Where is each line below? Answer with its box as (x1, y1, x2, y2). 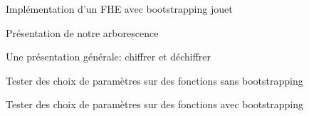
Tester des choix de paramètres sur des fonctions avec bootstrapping (6, 97, 303, 112)
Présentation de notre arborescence (6, 25, 159, 40)
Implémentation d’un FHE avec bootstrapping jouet (6, 1, 233, 16)
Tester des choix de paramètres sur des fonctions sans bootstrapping (6, 73, 303, 88)
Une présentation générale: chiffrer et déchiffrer (6, 49, 211, 64)
